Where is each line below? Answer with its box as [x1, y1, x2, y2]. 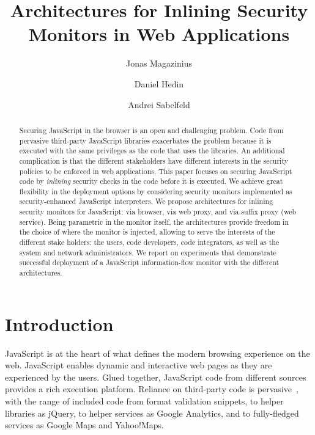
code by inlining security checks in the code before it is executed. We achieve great [19, 176, 283, 186]
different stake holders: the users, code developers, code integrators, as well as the [19, 237, 280, 247]
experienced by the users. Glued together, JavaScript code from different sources [5, 370, 306, 383]
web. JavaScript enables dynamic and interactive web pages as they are [5, 359, 272, 371]
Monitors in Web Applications [28, 21, 290, 46]
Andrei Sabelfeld [128, 98, 190, 111]
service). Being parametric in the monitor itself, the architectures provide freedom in [19, 216, 289, 227]
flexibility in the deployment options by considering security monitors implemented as [19, 186, 292, 196]
